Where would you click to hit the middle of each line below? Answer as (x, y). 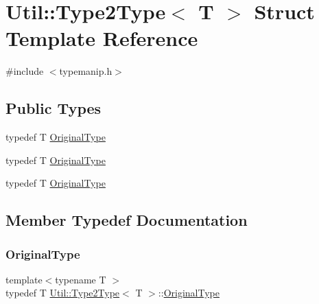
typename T (81, 279)
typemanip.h (86, 71)
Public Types (54, 108)
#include (25, 71)
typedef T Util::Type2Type (63, 293)
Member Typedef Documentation (127, 220)
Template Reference (102, 38)
